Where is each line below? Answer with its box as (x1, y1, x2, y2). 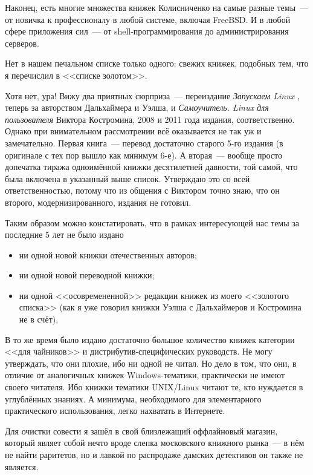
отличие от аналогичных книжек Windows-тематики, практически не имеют (5, 369, 285, 381)
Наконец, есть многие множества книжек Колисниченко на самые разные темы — (5, 1, 309, 13)
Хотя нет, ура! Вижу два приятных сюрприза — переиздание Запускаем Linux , (5, 89, 300, 102)
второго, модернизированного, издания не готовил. (5, 195, 192, 208)
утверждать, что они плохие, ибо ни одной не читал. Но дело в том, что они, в (5, 356, 297, 369)
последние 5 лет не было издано (5, 228, 124, 241)
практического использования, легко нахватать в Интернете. (5, 404, 225, 417)
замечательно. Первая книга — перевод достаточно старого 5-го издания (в (5, 136, 283, 149)
